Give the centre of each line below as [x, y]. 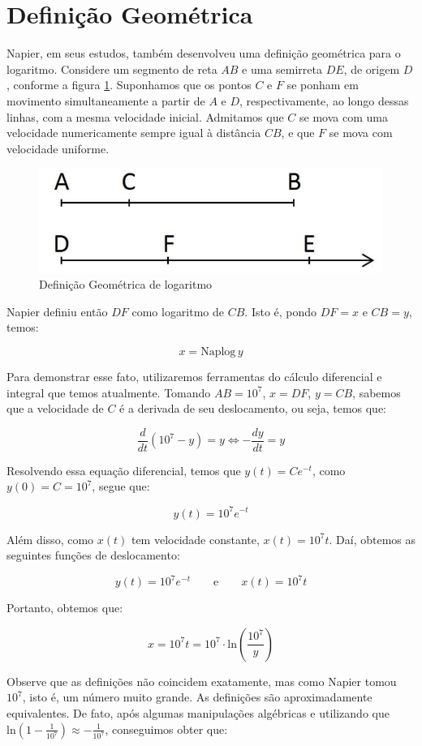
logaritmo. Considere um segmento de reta [112, 69]
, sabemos [377, 392]
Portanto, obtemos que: [65, 608]
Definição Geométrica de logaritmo [126, 284]
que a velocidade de [55, 408]
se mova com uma [343, 116]
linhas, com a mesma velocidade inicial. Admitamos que [145, 116]
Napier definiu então [57, 311]
